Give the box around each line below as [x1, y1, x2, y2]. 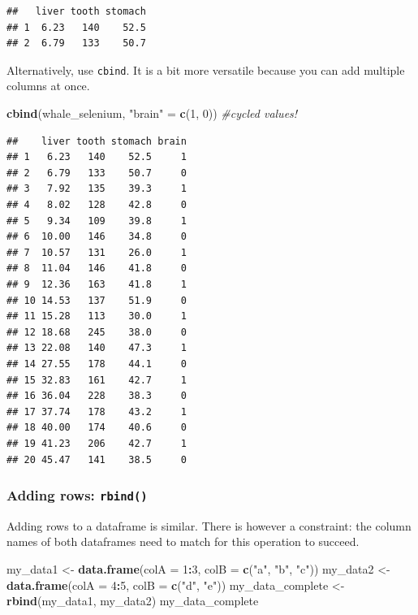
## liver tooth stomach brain [6, 135, 187, 147]
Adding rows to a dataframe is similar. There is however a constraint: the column [6, 517, 412, 534]
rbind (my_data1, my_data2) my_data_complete [6, 592, 259, 609]
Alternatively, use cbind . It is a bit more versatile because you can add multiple [6, 61, 405, 78]
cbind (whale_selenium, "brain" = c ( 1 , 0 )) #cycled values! [6, 105, 298, 122]
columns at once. [6, 77, 90, 94]
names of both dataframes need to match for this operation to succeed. [6, 533, 360, 550]
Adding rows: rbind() [6, 485, 148, 505]
